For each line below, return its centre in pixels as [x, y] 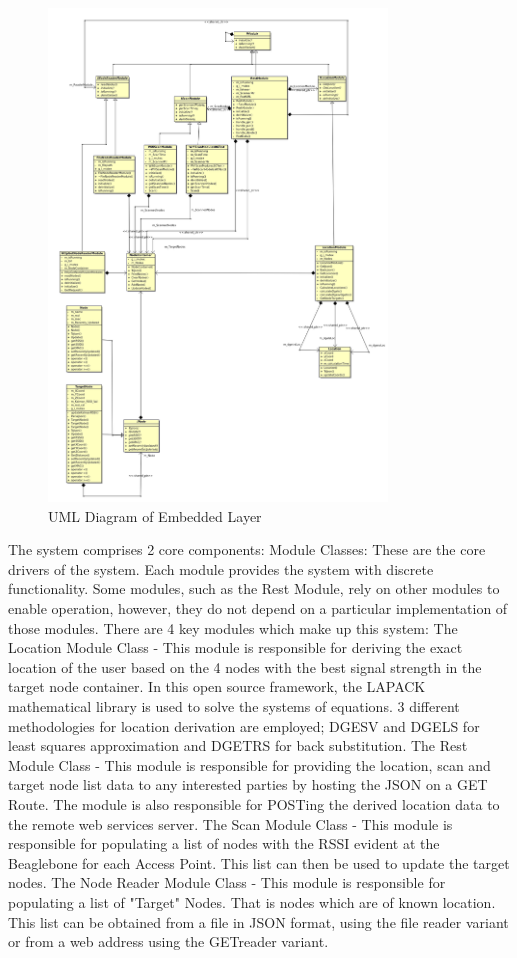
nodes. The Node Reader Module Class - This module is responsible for [227, 882]
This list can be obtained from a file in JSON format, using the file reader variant [258, 921]
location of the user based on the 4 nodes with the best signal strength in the [245, 666]
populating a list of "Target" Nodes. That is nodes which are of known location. [252, 901]
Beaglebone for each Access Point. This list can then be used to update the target [259, 862]
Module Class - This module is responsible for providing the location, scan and [249, 764]
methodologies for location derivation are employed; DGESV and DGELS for [244, 725]
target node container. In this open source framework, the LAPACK [217, 686]
